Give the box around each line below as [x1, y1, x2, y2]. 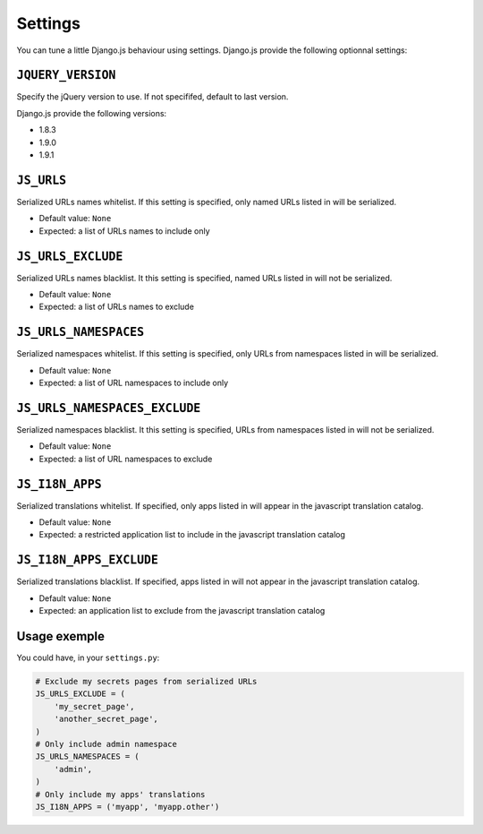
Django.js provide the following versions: [16, 107, 167, 118]
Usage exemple [16, 628, 106, 644]
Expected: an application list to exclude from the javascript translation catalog [38, 606, 326, 616]
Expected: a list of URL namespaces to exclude [38, 453, 213, 464]
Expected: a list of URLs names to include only [38, 225, 210, 236]
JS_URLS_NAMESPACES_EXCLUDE [16, 400, 201, 416]
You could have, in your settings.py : [16, 652, 160, 663]
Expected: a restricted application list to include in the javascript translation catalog [38, 529, 346, 540]
